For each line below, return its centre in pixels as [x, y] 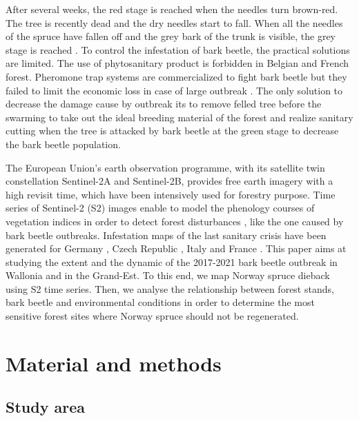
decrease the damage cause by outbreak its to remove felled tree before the [164, 104]
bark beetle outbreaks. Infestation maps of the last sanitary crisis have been [166, 235]
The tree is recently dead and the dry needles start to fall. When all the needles [174, 22]
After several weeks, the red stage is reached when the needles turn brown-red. [172, 9]
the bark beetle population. [63, 144]
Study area [45, 407]
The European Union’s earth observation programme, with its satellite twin [165, 167]
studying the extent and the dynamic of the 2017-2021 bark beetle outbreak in [172, 261]
